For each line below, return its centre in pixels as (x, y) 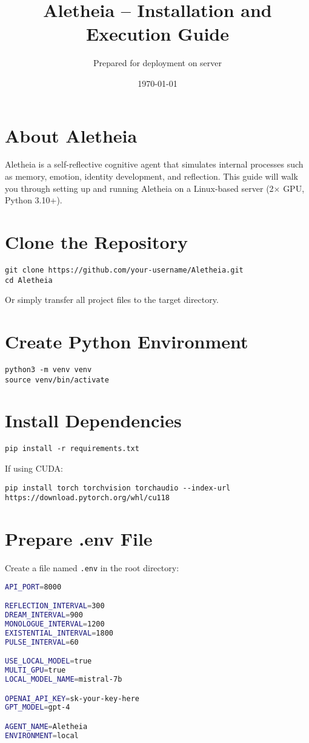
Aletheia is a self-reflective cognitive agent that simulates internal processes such (154, 164)
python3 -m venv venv (48, 369)
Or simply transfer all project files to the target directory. (112, 300)
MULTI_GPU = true (35, 670)
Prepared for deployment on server (158, 63)
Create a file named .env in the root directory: (92, 568)
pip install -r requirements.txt (72, 449)
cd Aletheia (29, 280)
